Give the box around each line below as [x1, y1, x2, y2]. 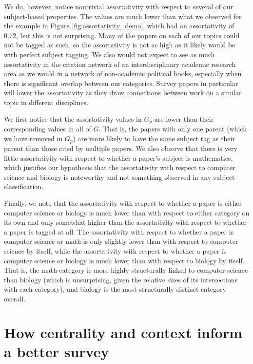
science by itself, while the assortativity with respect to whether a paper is [4, 245, 227, 256]
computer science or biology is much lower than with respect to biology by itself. [4, 255, 245, 265]
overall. [4, 293, 25, 303]
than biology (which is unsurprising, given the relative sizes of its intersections [4, 274, 238, 284]
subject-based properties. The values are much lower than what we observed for [4, 11, 242, 21]
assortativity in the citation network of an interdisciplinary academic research [4, 59, 235, 69]
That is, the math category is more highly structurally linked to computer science [4, 265, 248, 275]
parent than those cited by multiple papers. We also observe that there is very [4, 143, 237, 153]
